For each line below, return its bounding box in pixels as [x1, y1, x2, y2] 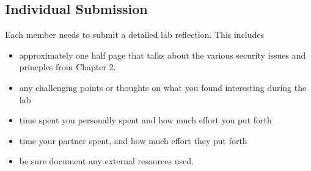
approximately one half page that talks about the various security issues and [19, 48, 306, 61]
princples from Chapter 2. [19, 60, 116, 73]
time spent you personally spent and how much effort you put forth [19, 114, 272, 126]
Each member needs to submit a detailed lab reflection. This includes [5, 28, 265, 41]
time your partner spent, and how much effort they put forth [19, 134, 247, 147]
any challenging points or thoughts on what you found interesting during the [19, 81, 307, 93]
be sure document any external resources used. [19, 155, 194, 167]
